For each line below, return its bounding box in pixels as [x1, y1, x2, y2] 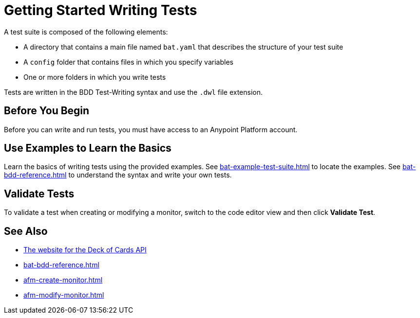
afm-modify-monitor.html [23, 291, 104, 300]
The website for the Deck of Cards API [23, 246, 147, 254]
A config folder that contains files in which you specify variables [23, 57, 233, 66]
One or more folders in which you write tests [23, 72, 166, 81]
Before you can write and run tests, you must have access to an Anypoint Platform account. [4, 125, 298, 134]
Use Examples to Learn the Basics [4, 142, 172, 155]
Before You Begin [4, 105, 90, 117]
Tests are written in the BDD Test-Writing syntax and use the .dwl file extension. [4, 88, 263, 96]
